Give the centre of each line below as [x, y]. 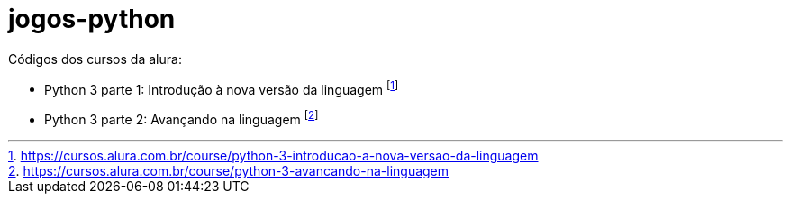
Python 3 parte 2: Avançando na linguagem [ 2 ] [182, 119]
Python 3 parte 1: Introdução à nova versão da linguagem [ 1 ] [222, 88]
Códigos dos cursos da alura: [95, 59]
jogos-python [92, 19]
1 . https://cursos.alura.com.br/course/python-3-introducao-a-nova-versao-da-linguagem [273, 156]
